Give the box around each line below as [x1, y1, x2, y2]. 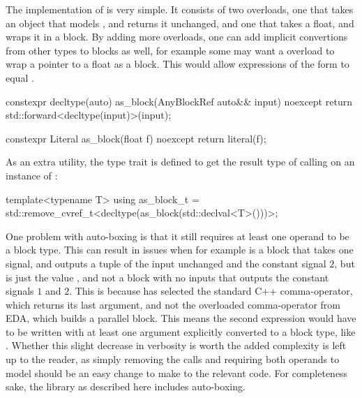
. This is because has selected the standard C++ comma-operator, [69, 283, 353, 298]
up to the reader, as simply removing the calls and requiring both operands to [6, 352, 340, 367]
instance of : [6, 168, 58, 182]
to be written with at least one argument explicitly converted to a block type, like [6, 324, 356, 339]
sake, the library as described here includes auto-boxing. [6, 379, 246, 394]
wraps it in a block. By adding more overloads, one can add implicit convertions [6, 29, 348, 44]
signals [6, 283, 34, 298]
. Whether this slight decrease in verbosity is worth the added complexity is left [6, 338, 347, 353]
